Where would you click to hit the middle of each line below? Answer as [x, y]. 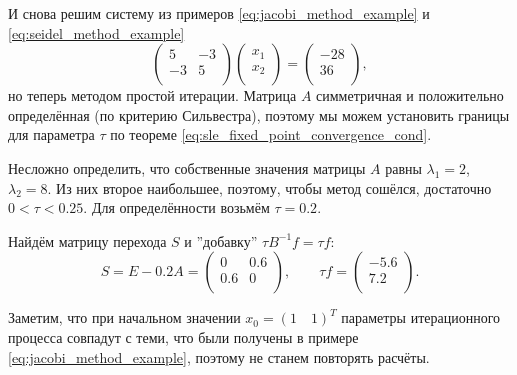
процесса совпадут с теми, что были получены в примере [183, 336]
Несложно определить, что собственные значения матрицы [187, 167]
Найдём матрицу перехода [87, 240]
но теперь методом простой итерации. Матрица [152, 95]
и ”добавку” [221, 240]
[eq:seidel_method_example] [96, 32]
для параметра [51, 134]
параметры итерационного [421, 317]
